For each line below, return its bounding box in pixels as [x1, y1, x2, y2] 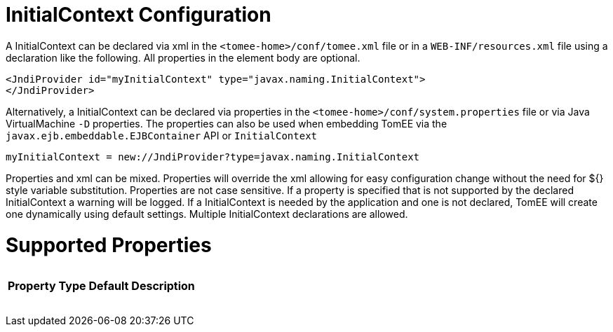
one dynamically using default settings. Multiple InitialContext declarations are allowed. [6, 207, 408, 220]
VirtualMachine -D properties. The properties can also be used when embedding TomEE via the [6, 117, 447, 130]
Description [131, 278, 195, 293]
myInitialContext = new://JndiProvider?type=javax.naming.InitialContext [6, 151, 420, 162]
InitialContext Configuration [6, 3, 271, 27]
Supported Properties [6, 233, 212, 257]
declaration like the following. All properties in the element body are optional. [6, 51, 361, 64]
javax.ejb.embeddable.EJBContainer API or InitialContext [6, 129, 318, 141]
